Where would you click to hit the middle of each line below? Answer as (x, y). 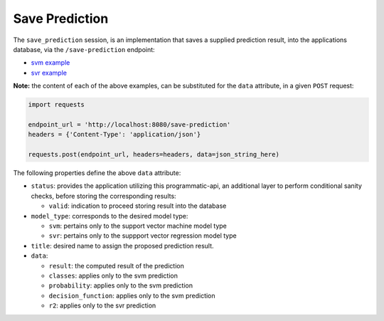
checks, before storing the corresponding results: (104, 196)
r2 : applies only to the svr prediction (102, 305)
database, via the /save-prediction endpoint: (84, 49)
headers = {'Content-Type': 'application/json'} (114, 135)
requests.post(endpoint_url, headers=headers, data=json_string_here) (154, 154)
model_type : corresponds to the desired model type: (110, 216)
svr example (49, 73)
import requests (57, 105)
